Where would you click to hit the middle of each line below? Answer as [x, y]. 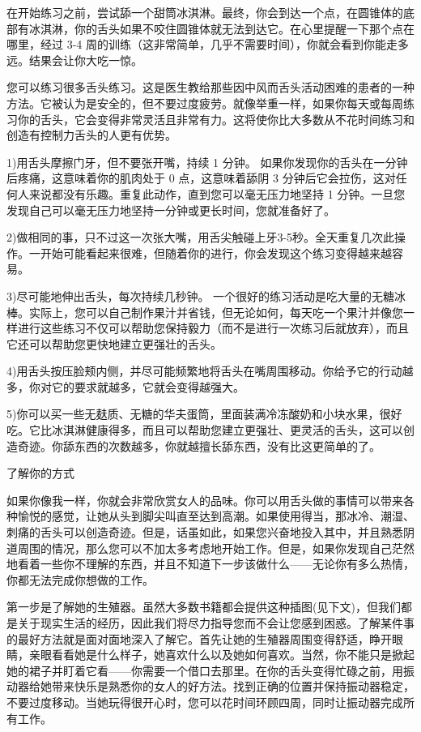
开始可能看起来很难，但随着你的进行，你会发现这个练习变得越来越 [216, 253]
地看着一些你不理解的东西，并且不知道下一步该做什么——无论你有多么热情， [210, 564]
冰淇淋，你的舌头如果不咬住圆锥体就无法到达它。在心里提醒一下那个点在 [221, 28]
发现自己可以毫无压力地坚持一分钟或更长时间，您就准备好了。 [171, 210]
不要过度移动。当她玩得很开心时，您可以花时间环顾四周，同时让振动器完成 [205, 702]
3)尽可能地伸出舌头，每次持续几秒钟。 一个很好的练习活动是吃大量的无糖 [201, 295]
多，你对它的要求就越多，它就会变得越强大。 [125, 386]
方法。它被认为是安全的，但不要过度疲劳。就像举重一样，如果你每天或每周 [205, 103]
